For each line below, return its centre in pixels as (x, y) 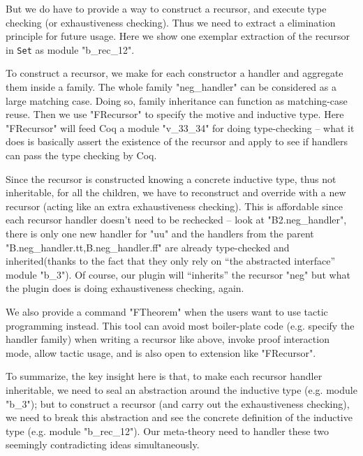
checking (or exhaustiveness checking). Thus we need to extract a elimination (171, 22)
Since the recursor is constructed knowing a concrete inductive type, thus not (171, 178)
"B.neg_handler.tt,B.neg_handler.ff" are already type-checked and (148, 247)
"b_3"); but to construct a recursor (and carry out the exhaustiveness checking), (178, 403)
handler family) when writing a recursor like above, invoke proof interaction (168, 339)
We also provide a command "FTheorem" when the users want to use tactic (167, 311)
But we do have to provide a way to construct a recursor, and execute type (166, 8)
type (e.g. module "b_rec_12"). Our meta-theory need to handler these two (167, 431)
